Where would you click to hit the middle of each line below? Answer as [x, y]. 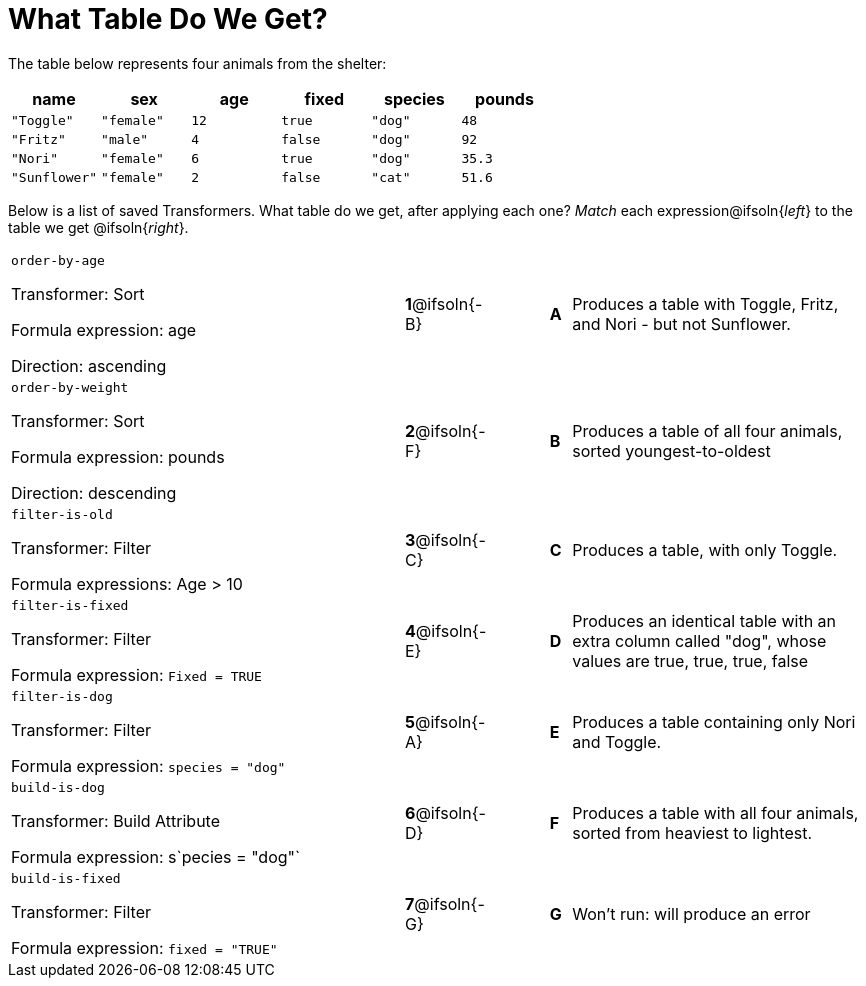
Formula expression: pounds [118, 456]
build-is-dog [58, 787]
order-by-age [58, 260]
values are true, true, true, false [690, 661]
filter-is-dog [62, 696]
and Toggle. [617, 742]
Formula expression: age [104, 329]
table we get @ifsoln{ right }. [98, 227]
